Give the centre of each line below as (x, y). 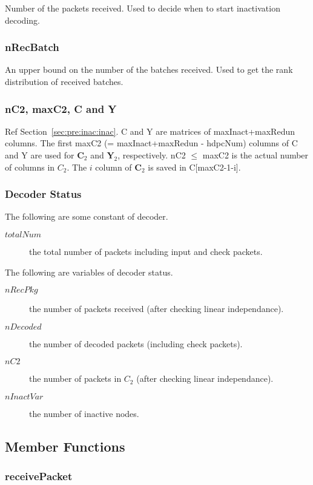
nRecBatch (32, 47)
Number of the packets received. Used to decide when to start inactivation (143, 8)
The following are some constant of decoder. (87, 216)
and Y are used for (40, 155)
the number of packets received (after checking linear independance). (156, 309)
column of (114, 167)
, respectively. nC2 (152, 155)
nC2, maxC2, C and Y (61, 108)
